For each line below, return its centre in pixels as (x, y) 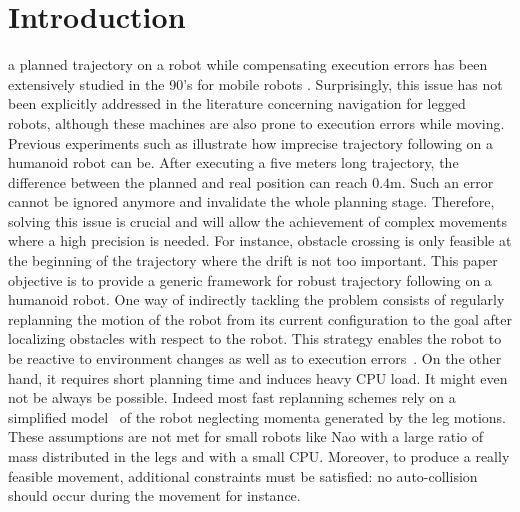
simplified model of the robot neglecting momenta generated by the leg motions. (257, 416)
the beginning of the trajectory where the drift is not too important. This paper (253, 260)
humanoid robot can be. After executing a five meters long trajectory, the (233, 162)
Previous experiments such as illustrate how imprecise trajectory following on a (251, 142)
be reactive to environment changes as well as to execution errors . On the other (255, 358)
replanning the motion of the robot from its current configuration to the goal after (260, 318)
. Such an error (447, 181)
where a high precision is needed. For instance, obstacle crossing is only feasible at (260, 240)
